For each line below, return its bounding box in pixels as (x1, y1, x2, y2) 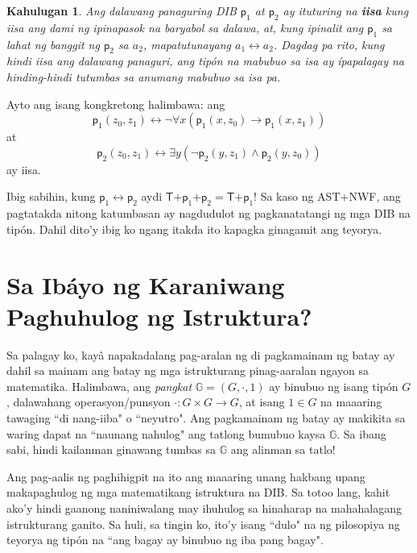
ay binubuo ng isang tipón (269, 377, 398, 394)
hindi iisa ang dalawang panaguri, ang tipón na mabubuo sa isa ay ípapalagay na (6, 52, 404, 69)
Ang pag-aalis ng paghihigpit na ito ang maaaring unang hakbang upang (6, 468, 365, 484)
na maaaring (320, 393, 382, 410)
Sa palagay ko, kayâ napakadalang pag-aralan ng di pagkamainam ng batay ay (6, 346, 395, 363)
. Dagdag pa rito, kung (273, 35, 385, 52)
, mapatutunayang (142, 35, 232, 52)
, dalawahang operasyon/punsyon (6, 393, 171, 410)
